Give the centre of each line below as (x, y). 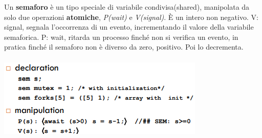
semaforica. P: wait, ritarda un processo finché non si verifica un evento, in (121, 37)
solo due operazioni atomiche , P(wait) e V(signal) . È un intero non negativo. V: (131, 17)
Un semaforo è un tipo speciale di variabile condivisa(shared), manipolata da (127, 7)
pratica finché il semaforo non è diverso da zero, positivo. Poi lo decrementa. (124, 47)
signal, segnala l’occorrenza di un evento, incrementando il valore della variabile (129, 27)
